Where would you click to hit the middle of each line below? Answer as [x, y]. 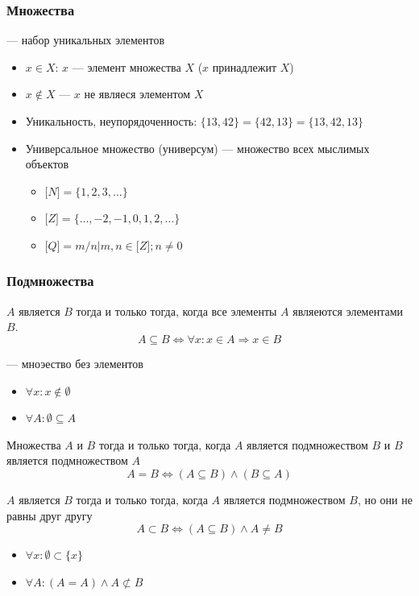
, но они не [385, 499]
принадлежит [245, 66]
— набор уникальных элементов [86, 40]
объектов [47, 164]
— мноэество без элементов [75, 363]
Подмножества [50, 281]
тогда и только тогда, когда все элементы [176, 310]
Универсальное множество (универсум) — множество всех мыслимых [197, 148]
